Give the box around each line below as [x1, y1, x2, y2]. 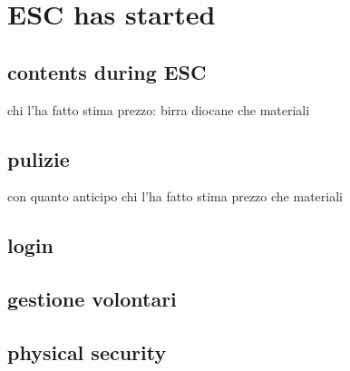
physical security [7, 337, 167, 366]
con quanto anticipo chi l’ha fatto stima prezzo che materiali [7, 187, 343, 206]
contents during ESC [7, 57, 207, 85]
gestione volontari [7, 285, 177, 313]
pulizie [7, 144, 70, 172]
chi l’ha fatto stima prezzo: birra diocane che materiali [7, 100, 310, 119]
